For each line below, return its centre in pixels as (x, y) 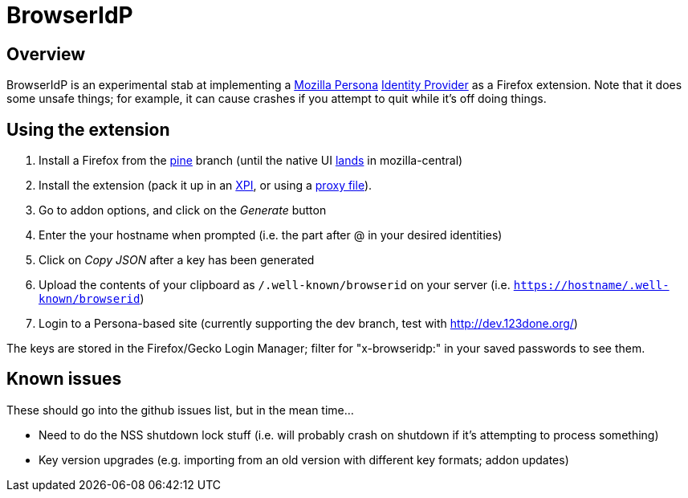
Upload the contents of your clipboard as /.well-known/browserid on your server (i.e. (275, 285)
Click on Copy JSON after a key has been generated (177, 260)
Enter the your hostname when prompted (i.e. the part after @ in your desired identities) (271, 235)
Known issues (64, 379)
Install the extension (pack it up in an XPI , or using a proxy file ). (206, 186)
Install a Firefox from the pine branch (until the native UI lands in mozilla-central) (251, 161)
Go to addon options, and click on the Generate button (183, 210)
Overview (46, 54)
